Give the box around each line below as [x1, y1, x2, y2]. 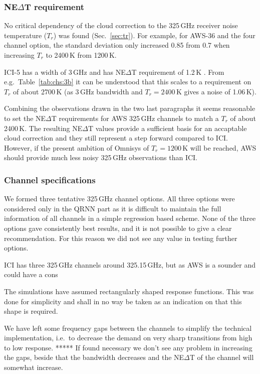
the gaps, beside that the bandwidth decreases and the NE [4, 352, 184, 362]
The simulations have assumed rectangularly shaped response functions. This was [4, 286, 254, 296]
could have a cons [4, 269, 58, 280]
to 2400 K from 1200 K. [46, 50, 117, 60]
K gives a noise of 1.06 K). [176, 86, 256, 96]
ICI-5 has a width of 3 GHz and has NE [4, 66, 126, 77]
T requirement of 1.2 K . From [131, 66, 224, 77]
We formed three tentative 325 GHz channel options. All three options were [4, 193, 235, 204]
